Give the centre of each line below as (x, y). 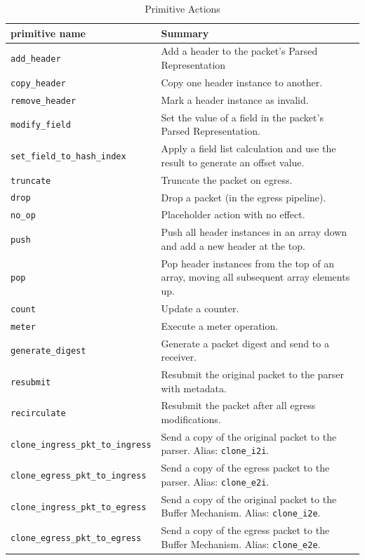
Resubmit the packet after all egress (238, 405)
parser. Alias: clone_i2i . (215, 450)
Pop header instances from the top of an (248, 263)
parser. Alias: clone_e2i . (215, 481)
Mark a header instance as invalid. (235, 99)
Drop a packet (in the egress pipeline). (244, 197)
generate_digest (48, 351)
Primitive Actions (182, 8)
